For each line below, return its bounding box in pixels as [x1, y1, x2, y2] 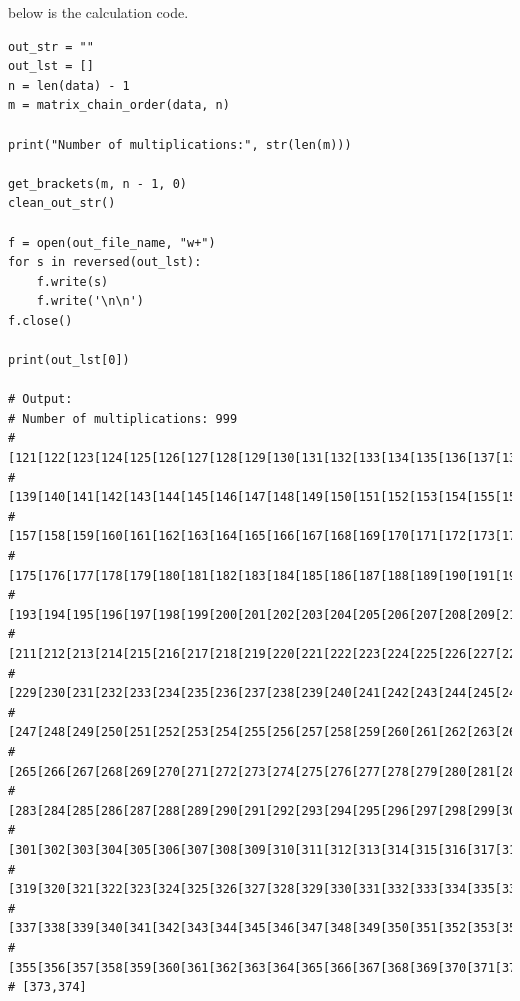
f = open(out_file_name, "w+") [8, 235, 216, 250]
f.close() [8, 313, 73, 328]
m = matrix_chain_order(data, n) [8, 98, 230, 113]
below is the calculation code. [8, 2, 189, 22]
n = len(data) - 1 [8, 78, 130, 93]
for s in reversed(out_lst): [8, 255, 202, 270]
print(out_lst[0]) [8, 353, 130, 368]
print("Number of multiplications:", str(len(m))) [8, 137, 352, 152]
